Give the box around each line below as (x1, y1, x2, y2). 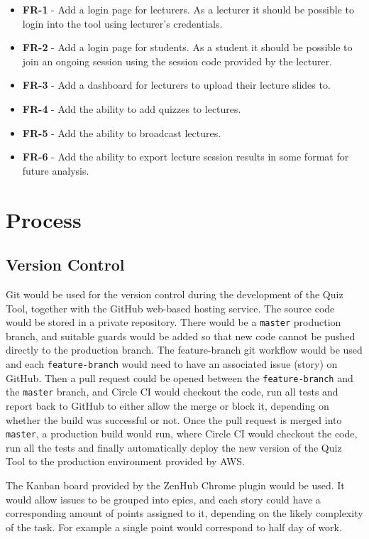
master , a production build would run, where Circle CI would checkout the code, (6, 426, 358, 441)
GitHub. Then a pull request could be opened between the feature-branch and (6, 370, 353, 385)
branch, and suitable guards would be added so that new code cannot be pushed (6, 328, 356, 343)
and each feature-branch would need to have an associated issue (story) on (6, 356, 338, 371)
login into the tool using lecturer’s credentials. (22, 16, 223, 31)
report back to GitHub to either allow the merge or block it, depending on (6, 398, 329, 413)
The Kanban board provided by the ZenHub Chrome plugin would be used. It (6, 477, 345, 492)
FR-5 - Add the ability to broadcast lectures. (22, 125, 221, 140)
